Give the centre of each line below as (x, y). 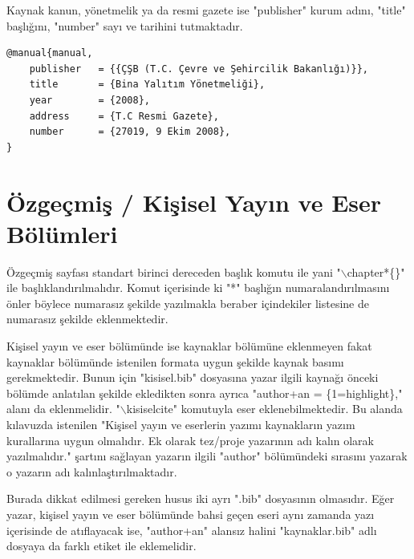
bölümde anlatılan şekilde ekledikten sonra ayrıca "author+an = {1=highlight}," (205, 393)
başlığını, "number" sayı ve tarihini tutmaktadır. (125, 25)
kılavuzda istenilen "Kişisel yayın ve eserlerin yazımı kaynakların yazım (181, 424)
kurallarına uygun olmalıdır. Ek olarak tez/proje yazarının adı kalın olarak (190, 440)
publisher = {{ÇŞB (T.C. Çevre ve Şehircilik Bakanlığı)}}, (199, 69)
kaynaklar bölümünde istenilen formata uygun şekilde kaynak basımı (175, 361)
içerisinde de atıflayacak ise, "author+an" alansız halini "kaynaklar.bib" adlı (192, 530)
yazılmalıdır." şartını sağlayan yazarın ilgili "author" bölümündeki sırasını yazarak (207, 456)
